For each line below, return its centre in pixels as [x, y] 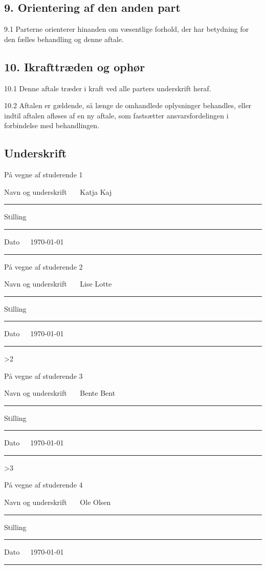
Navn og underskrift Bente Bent [60, 393]
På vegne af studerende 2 [43, 266]
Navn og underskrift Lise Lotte [58, 284]
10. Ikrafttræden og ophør [75, 66]
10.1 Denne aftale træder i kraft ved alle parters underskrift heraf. [108, 88]
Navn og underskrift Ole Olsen [58, 502]
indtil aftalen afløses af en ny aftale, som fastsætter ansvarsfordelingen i [116, 115]
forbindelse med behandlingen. [52, 125]
